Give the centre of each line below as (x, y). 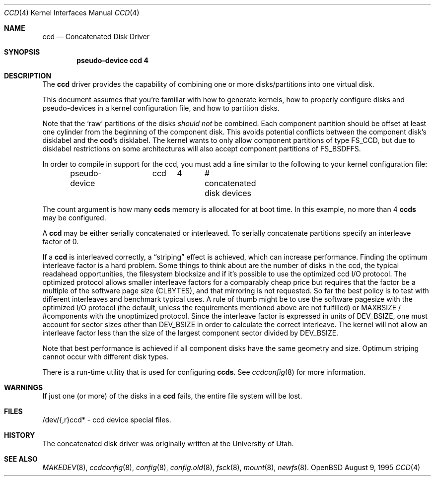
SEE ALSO (21, 459)
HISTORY (20, 435)
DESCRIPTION (28, 76)
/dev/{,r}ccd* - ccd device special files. (107, 420)
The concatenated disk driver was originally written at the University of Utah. (168, 444)
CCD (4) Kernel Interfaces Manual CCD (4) (72, 13)
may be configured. (74, 218)
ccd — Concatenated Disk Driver (96, 36)
